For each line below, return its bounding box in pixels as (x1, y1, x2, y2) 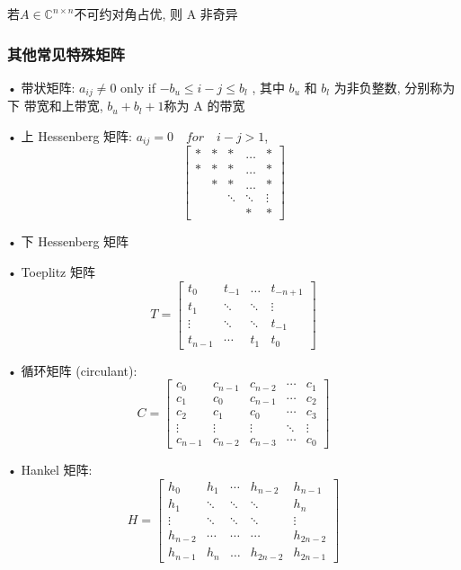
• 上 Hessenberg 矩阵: (7, 126, 133, 145)
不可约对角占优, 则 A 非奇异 (74, 4, 238, 22)
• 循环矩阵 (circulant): (7, 361, 137, 379)
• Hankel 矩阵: (7, 460, 93, 479)
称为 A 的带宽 (164, 96, 245, 115)
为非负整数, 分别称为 (333, 77, 456, 96)
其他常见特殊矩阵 (7, 42, 125, 65)
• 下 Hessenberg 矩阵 (7, 232, 129, 251)
